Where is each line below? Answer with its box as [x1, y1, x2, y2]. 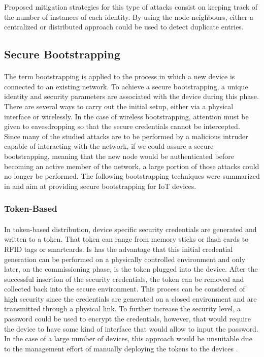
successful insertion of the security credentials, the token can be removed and [4, 273, 244, 284]
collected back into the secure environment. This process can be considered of [4, 283, 245, 294]
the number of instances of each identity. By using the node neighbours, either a [4, 11, 254, 22]
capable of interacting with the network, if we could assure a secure [4, 141, 214, 151]
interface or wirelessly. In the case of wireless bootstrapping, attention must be [4, 111, 249, 121]
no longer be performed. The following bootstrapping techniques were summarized [4, 171, 260, 181]
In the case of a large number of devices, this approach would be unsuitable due [4, 333, 252, 344]
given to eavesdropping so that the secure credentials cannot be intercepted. [4, 121, 240, 132]
